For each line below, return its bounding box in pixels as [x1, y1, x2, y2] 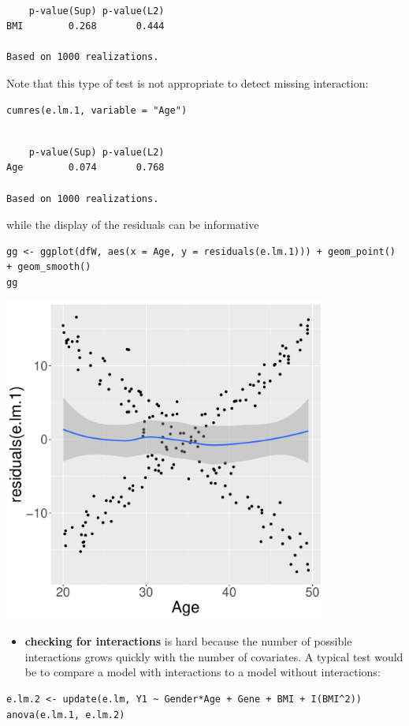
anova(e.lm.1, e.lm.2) [6, 709, 125, 720]
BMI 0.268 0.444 [6, 21, 165, 32]
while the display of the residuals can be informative [6, 216, 259, 233]
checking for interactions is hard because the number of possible [24, 633, 352, 649]
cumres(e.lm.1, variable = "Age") [6, 104, 188, 116]
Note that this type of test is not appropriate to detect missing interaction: [6, 74, 369, 91]
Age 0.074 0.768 [6, 162, 165, 174]
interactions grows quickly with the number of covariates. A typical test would [24, 648, 403, 664]
